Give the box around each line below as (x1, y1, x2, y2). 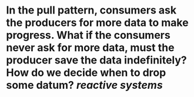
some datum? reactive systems (6, 79, 163, 92)
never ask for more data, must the (6, 41, 175, 55)
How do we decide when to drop (6, 66, 166, 79)
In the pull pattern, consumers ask (6, 4, 177, 17)
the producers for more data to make (6, 16, 189, 29)
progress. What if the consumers (6, 29, 170, 42)
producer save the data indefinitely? (6, 53, 187, 67)
